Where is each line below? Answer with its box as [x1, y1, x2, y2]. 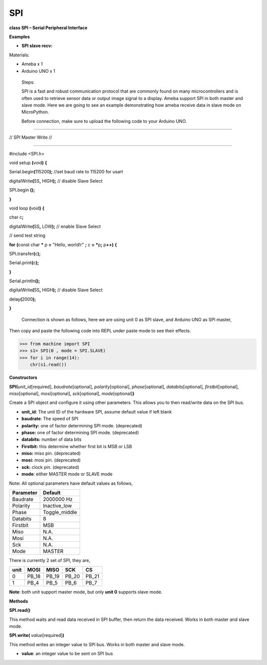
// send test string [9, 233, 45, 239]
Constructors [9, 374, 38, 381]
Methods [9, 598, 28, 604]
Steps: [21, 79, 35, 85]
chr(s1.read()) [30, 362, 67, 367]
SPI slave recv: [21, 43, 53, 49]
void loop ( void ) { [9, 205, 44, 211]
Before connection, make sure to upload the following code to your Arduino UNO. [21, 118, 187, 124]
